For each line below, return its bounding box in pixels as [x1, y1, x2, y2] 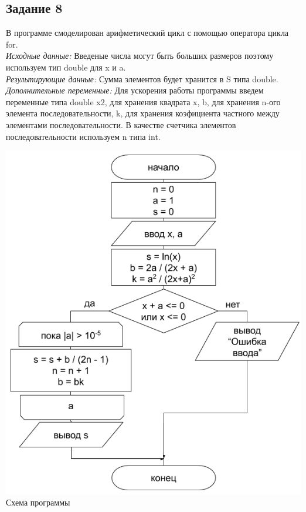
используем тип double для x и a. [6, 61, 126, 73]
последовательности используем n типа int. [6, 130, 161, 142]
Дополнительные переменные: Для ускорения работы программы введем [6, 84, 264, 96]
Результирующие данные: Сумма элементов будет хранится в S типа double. [6, 72, 278, 85]
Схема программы [6, 496, 70, 508]
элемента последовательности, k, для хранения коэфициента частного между [6, 107, 280, 119]
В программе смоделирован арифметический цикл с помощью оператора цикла [6, 26, 289, 39]
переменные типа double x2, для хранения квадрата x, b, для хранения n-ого [6, 95, 281, 108]
